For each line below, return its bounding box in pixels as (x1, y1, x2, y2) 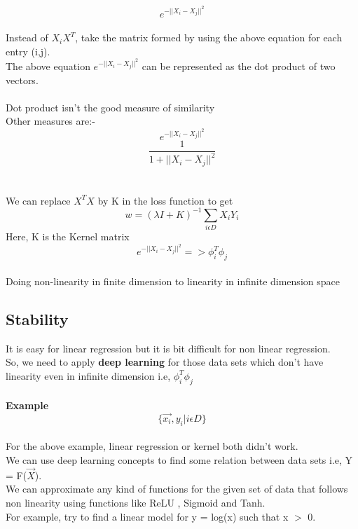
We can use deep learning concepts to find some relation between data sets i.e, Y (6, 452, 353, 467)
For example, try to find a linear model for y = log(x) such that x (6, 509, 289, 523)
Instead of (6, 30, 48, 45)
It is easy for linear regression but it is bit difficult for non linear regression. (6, 341, 331, 355)
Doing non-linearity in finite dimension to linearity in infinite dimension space (6, 273, 340, 288)
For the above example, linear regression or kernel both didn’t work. (6, 439, 298, 453)
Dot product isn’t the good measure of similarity (6, 99, 215, 114)
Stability (6, 308, 69, 329)
